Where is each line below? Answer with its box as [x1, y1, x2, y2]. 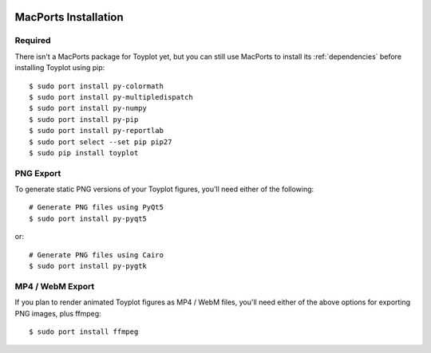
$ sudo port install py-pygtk [29, 261, 148, 270]
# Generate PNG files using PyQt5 [29, 203, 164, 212]
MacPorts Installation [14, 10, 124, 24]
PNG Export [14, 167, 61, 178]
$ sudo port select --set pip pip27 [29, 137, 172, 147]
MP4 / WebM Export [14, 280, 95, 292]
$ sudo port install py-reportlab [29, 126, 164, 135]
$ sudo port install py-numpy [29, 104, 148, 113]
